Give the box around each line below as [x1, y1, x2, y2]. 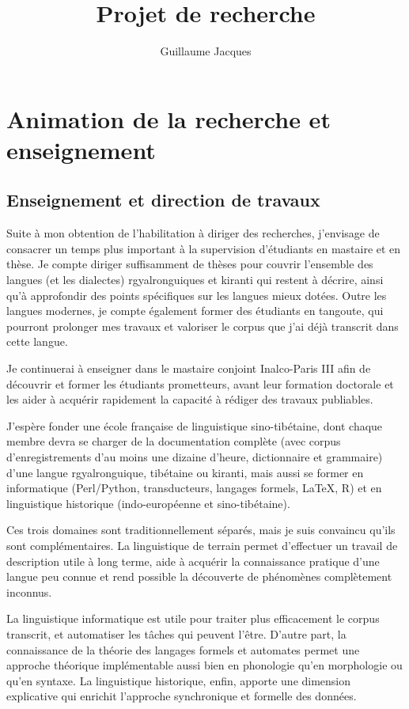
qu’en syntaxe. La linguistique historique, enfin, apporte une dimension [6, 672, 351, 688]
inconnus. [6, 583, 52, 600]
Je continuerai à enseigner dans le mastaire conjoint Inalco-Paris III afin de [6, 360, 371, 377]
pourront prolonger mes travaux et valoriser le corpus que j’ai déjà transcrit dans [6, 317, 399, 334]
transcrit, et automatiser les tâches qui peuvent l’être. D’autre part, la [6, 625, 347, 642]
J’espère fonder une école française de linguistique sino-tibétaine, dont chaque [6, 417, 383, 434]
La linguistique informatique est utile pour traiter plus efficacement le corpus [6, 610, 380, 627]
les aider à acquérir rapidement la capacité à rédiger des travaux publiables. [6, 391, 373, 408]
